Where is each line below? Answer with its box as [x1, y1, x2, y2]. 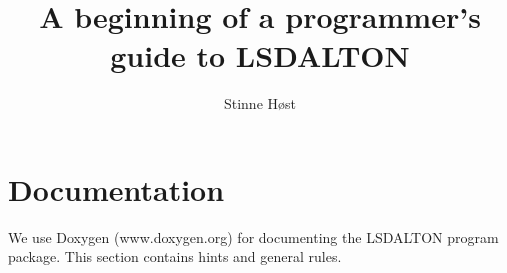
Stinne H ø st [223, 93, 297, 114]
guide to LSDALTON [110, 35, 410, 76]
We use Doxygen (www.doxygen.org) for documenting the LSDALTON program [8, 226, 499, 247]
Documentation [8, 168, 225, 209]
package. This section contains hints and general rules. [8, 246, 342, 267]
